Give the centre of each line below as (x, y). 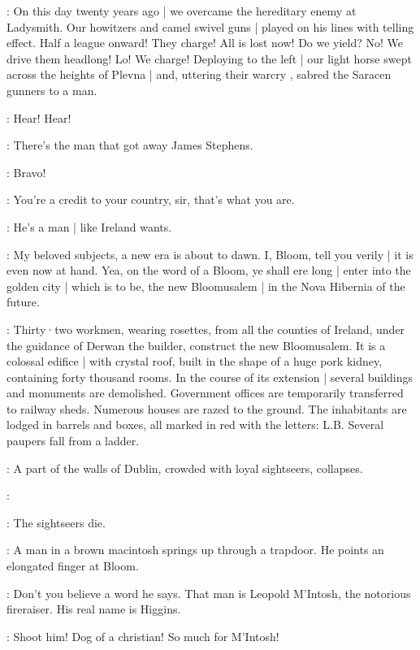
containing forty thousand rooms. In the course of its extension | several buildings (210, 377)
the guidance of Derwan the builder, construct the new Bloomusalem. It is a (196, 345)
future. (23, 302)
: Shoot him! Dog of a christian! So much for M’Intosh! (143, 636)
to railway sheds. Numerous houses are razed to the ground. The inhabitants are (207, 408)
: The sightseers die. (56, 522)
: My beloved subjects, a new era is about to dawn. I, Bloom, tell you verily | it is (210, 254)
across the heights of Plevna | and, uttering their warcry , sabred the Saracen (199, 74)
